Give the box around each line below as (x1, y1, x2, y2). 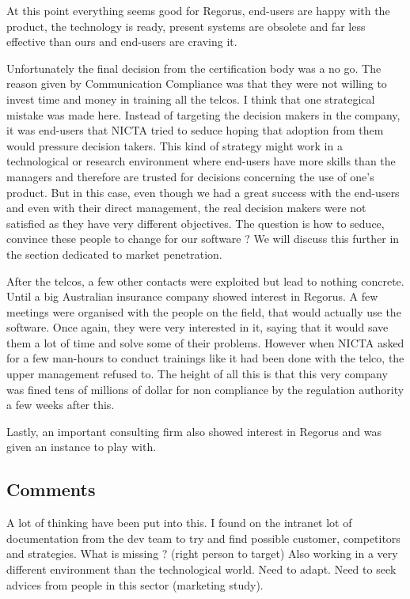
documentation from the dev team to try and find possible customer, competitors (6, 529, 401, 546)
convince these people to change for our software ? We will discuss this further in (6, 230, 400, 247)
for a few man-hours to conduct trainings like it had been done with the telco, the (6, 350, 404, 366)
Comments (6, 477, 96, 502)
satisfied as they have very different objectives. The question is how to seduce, (6, 214, 385, 231)
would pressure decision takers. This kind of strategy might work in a (6, 137, 343, 154)
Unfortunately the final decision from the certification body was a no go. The (6, 59, 382, 76)
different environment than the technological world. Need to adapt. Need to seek (6, 561, 397, 578)
